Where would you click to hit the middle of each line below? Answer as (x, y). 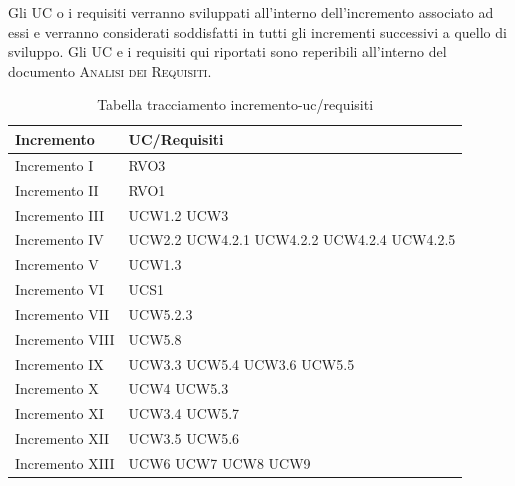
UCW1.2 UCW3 (178, 214)
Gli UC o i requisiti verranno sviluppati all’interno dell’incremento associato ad (251, 12)
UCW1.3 (155, 264)
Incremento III (60, 214)
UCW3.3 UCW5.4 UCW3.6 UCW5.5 (241, 363)
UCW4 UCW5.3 (178, 388)
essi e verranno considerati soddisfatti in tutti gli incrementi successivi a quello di (257, 31)
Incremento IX (59, 363)
